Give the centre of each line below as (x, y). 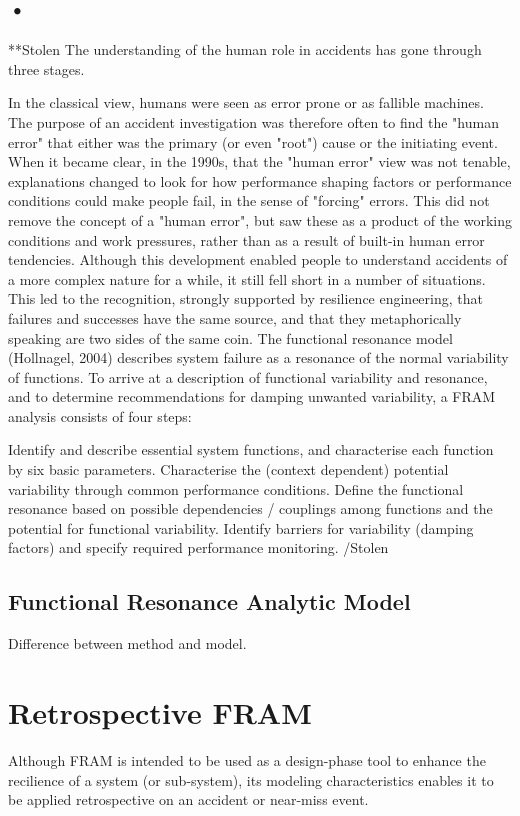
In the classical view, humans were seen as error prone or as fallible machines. (246, 102)
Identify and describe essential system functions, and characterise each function (251, 449)
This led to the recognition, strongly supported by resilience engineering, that (245, 298)
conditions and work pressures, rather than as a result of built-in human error (246, 239)
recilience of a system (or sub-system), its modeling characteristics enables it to (251, 779)
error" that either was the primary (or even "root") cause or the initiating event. (253, 141)
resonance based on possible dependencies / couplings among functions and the (250, 508)
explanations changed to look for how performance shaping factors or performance (260, 180)
